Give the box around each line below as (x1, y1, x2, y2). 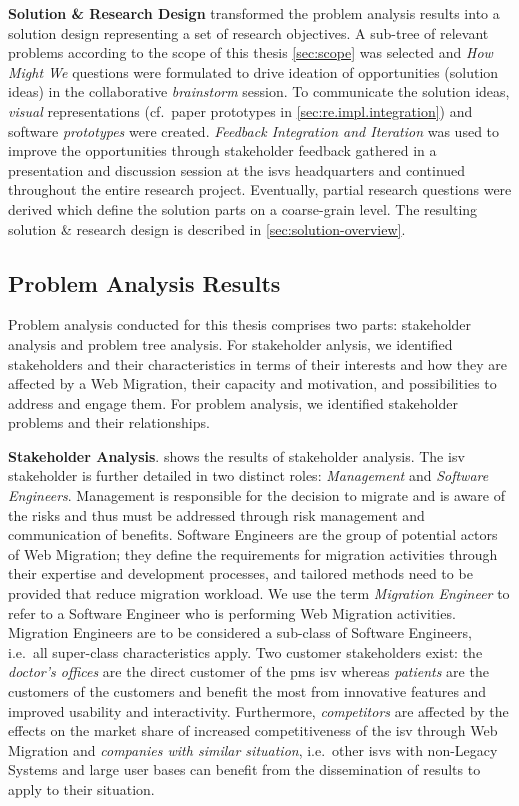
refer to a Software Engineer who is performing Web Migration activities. (8, 602, 456, 623)
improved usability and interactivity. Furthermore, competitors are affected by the (8, 700, 509, 721)
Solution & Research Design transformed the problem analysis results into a (8, 3, 500, 23)
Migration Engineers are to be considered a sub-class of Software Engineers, (8, 622, 472, 643)
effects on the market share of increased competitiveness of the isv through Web (8, 720, 498, 741)
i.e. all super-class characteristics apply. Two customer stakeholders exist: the (8, 641, 483, 662)
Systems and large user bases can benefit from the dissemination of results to (8, 759, 481, 780)
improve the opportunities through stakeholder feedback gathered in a (8, 140, 437, 161)
